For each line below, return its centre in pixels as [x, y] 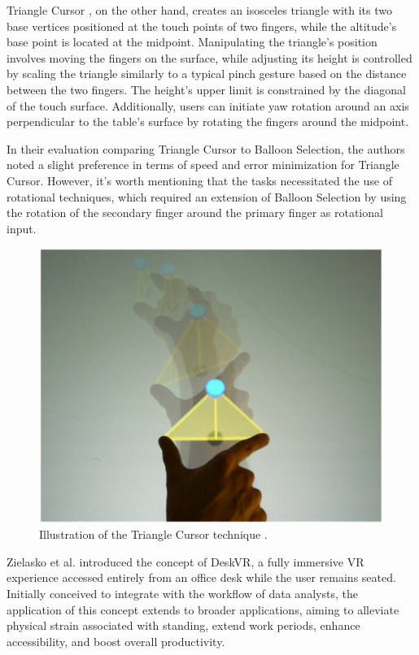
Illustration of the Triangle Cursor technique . [153, 534]
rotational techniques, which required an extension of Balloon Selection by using [207, 196]
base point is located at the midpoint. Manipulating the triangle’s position [192, 42]
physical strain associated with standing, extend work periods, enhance [183, 625]
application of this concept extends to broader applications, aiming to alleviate [203, 609]
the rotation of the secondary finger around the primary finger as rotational [195, 213]
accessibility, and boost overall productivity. [116, 641]
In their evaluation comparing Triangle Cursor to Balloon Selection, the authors [206, 148]
